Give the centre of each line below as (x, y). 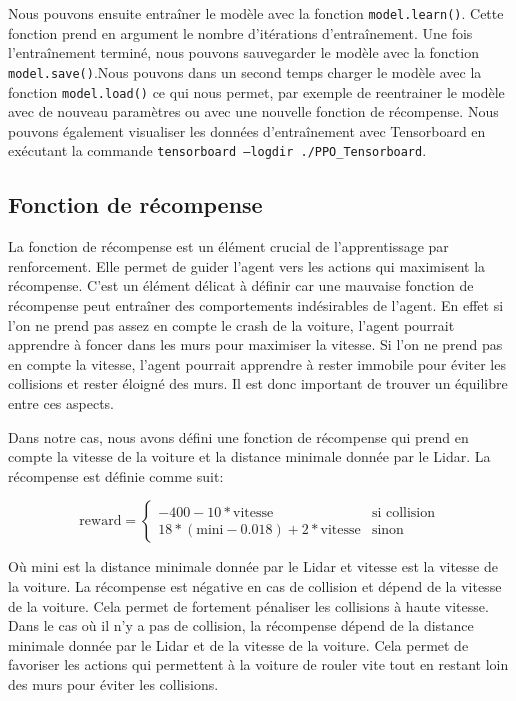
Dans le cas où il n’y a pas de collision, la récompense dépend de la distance (241, 625)
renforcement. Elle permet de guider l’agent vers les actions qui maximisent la (247, 265)
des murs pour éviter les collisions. (113, 683)
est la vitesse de (449, 566)
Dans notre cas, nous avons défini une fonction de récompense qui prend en (238, 436)
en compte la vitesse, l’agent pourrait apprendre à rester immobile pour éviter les (257, 363)
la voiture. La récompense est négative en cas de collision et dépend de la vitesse (255, 585)
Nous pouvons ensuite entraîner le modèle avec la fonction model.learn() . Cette (256, 13)
